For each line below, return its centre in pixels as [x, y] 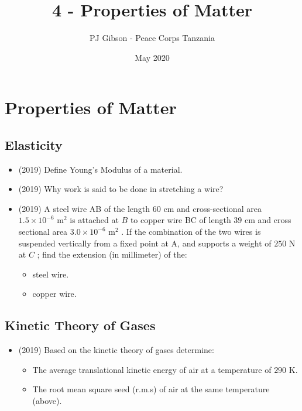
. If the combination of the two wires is [191, 232]
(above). [47, 401]
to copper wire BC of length [181, 220]
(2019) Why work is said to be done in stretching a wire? [121, 189]
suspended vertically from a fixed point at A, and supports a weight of [145, 243]
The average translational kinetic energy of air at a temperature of [152, 369]
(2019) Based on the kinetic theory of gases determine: [116, 350]
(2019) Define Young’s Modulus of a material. [100, 169]
